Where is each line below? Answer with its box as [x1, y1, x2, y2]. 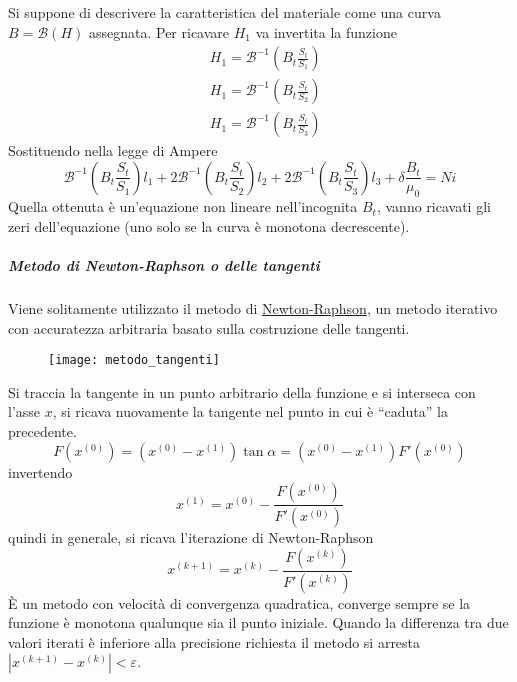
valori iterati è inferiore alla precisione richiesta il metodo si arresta [8, 631, 421, 652]
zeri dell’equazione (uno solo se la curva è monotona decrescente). [8, 215, 410, 236]
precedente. [8, 421, 77, 442]
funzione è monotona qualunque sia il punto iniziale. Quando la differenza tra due [8, 612, 509, 633]
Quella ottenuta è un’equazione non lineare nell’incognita [8, 196, 358, 217]
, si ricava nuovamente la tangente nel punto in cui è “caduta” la [52, 401, 448, 422]
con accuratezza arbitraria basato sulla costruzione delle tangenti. [8, 317, 410, 338]
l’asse [8, 401, 41, 422]
